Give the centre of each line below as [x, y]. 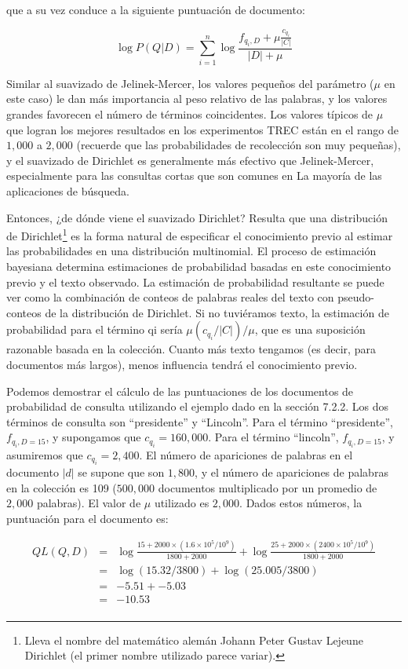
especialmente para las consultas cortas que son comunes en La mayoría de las [194, 175]
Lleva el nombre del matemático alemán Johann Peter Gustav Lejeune [194, 640]
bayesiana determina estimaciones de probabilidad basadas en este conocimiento [199, 266]
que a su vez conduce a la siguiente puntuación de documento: [156, 9]
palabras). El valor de [89, 503]
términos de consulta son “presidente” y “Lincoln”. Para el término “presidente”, [200, 421]
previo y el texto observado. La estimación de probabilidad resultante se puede [195, 281]
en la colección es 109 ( [62, 487]
